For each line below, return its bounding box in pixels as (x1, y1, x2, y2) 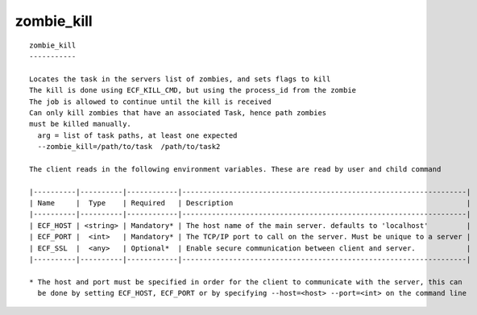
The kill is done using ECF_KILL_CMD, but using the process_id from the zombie (29, 85, 357, 95)
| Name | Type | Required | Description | (29, 198, 471, 208)
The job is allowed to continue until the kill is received (29, 97, 272, 106)
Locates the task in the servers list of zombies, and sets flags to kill (29, 74, 331, 84)
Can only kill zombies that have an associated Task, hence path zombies (29, 108, 327, 117)
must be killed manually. (29, 119, 132, 129)
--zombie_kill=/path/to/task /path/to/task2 (37, 142, 221, 151)
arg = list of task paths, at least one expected (37, 131, 238, 140)
